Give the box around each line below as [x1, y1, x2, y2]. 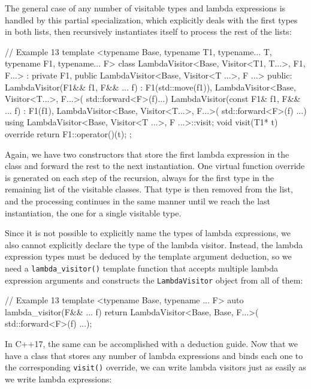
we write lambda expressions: [5, 372, 112, 385]
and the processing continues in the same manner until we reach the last [5, 194, 271, 207]
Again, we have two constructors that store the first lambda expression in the [5, 147, 289, 160]
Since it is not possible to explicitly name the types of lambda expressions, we [5, 227, 291, 239]
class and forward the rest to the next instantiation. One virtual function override [5, 159, 305, 172]
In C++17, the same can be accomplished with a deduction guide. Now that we [5, 337, 298, 349]
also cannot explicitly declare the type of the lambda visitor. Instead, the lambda [5, 238, 303, 251]
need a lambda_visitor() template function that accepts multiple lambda [5, 261, 279, 274]
